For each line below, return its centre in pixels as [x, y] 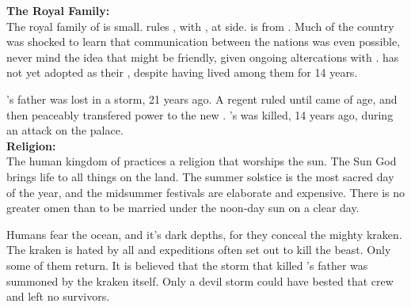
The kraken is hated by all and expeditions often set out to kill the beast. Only [199, 250]
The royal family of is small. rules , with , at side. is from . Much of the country [200, 26]
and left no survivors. [58, 296]
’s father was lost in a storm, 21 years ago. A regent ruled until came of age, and [202, 99]
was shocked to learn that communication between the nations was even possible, [204, 42]
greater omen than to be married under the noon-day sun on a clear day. [183, 208]
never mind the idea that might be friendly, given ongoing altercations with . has [203, 57]
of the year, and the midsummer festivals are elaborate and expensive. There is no [205, 192]
